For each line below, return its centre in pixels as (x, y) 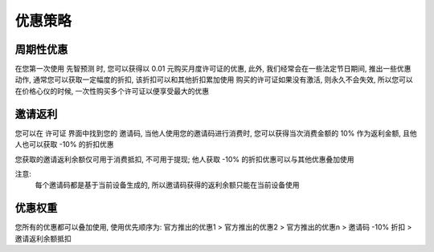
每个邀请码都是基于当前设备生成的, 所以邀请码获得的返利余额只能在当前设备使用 (167, 185)
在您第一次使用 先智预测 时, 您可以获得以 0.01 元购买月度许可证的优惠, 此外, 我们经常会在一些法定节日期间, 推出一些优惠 (213, 69)
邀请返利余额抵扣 (43, 238)
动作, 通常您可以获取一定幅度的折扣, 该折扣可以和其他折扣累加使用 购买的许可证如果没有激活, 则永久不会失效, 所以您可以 (214, 79)
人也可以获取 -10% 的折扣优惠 (64, 144)
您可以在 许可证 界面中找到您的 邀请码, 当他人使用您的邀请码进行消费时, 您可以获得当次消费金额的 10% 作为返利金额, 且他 (216, 133)
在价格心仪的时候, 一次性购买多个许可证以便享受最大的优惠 (112, 91)
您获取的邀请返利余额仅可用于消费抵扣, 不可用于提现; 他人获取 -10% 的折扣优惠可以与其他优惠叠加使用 (184, 159)
